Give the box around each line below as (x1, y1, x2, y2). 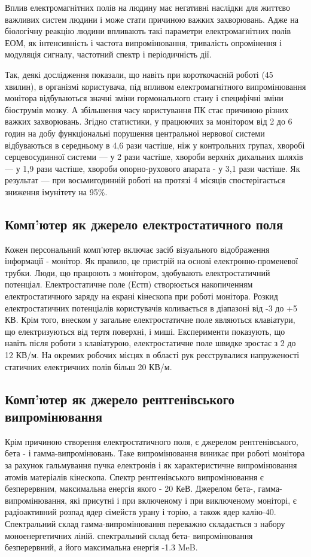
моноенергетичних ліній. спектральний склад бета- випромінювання (5, 529, 253, 541)
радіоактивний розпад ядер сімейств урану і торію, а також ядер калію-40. (5, 505, 276, 518)
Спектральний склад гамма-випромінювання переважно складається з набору (5, 517, 285, 529)
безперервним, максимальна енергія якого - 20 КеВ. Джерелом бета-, (5, 482, 255, 495)
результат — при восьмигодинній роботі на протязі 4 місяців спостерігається (5, 174, 285, 186)
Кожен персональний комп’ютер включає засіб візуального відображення (5, 243, 270, 255)
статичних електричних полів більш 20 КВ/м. (5, 360, 172, 373)
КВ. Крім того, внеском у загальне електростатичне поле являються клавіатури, (5, 313, 295, 326)
